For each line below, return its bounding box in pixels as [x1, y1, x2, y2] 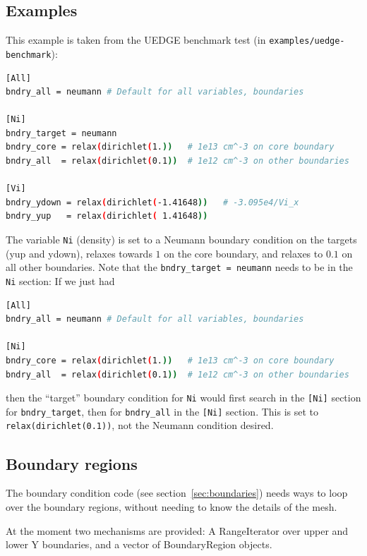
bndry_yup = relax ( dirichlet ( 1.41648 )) [6, 211, 208, 222]
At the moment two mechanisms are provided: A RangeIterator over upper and [6, 523, 349, 538]
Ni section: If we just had [6, 273, 115, 288]
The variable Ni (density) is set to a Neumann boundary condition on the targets [6, 232, 357, 247]
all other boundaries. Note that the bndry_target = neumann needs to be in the [6, 260, 353, 274]
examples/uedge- [269, 36, 345, 47]
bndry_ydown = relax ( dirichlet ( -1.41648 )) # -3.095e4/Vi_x [6, 197, 299, 207]
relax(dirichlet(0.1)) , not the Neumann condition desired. [6, 418, 274, 433]
